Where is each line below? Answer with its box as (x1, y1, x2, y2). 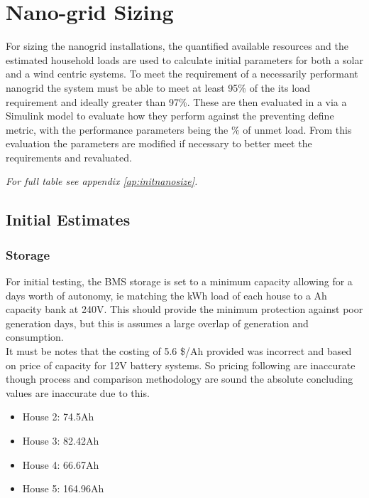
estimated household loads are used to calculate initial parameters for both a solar (6, 52, 363, 67)
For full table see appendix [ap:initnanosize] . (6, 174, 198, 189)
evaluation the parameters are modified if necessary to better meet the (6, 136, 312, 151)
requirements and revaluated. (6, 149, 132, 164)
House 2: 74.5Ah (22, 409, 94, 424)
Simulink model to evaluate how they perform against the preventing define (6, 108, 334, 123)
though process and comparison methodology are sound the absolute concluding (6, 371, 353, 386)
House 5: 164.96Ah (22, 481, 104, 496)
